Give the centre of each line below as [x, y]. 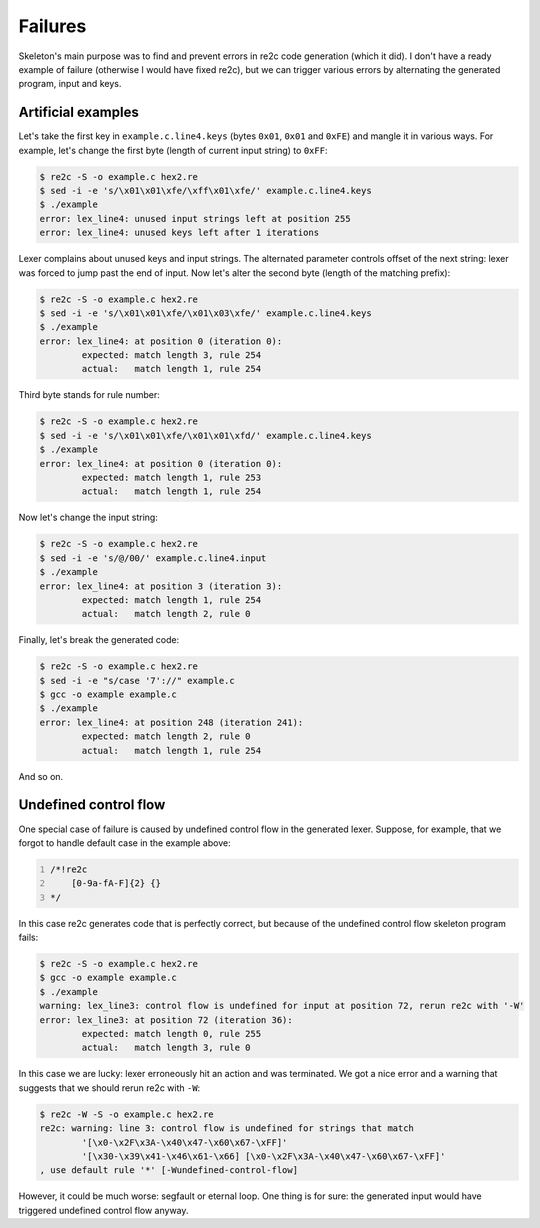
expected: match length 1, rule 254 [171, 599]
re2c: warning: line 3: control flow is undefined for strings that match [227, 1128]
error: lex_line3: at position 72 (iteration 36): [166, 1019]
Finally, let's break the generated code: [99, 640]
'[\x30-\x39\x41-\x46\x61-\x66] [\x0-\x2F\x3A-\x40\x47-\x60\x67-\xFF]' [263, 1156]
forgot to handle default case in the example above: [124, 842]
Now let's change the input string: [88, 517]
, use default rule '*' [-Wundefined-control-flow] [169, 1170]
